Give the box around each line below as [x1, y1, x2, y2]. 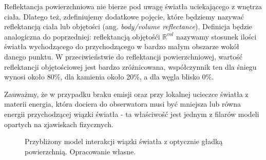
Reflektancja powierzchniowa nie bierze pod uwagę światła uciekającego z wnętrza [4, 1, 262, 11]
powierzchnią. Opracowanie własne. [25, 146, 136, 156]
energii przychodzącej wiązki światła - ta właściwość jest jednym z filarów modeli [4, 108, 259, 119]
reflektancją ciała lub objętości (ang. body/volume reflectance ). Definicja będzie [4, 21, 253, 32]
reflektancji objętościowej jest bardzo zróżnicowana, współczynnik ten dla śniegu [4, 61, 257, 72]
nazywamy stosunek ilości [176, 31, 257, 42]
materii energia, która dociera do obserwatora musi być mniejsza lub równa [4, 98, 241, 109]
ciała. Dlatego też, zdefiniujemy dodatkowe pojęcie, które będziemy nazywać [4, 11, 244, 22]
